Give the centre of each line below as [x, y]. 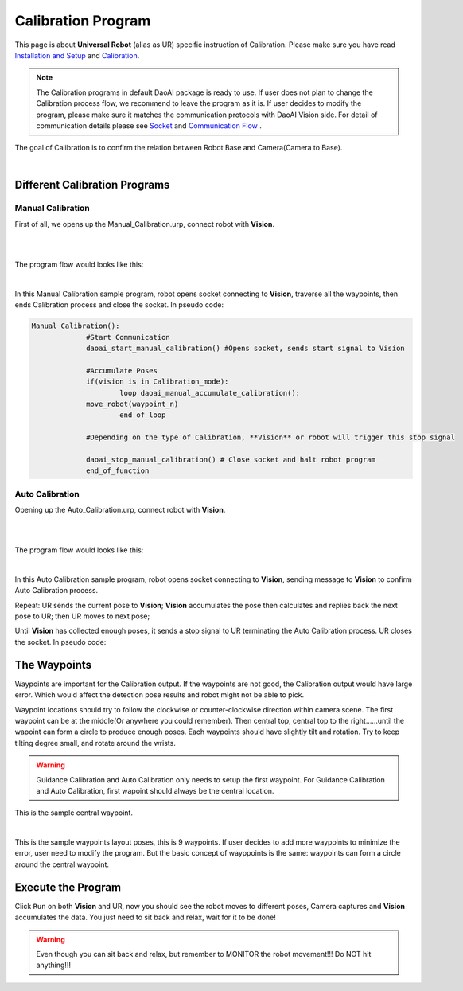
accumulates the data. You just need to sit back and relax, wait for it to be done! [145, 917]
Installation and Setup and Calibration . [77, 55]
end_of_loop [143, 415]
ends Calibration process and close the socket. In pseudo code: [119, 305]
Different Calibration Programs [92, 185]
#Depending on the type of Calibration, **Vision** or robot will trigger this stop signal [270, 437]
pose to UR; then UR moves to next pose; [82, 616]
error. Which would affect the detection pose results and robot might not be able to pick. [160, 695]
